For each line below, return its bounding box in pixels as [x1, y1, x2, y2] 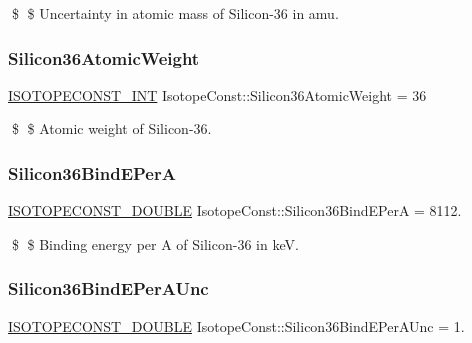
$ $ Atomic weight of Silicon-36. [11, 118, 212, 139]
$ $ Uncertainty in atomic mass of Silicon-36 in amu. [11, 3, 339, 23]
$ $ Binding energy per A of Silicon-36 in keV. [11, 233, 299, 254]
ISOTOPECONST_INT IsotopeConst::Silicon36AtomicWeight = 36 [8, 84, 427, 105]
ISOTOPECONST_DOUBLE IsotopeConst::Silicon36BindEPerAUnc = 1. [8, 315, 465, 336]
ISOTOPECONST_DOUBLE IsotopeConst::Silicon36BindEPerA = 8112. [8, 200, 462, 221]
